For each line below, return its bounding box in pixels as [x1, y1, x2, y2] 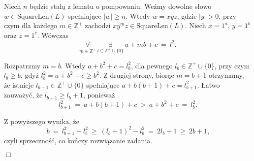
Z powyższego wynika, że [4, 116, 79, 126]
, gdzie [177, 10, 197, 21]
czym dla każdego [4, 20, 58, 31]
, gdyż [20, 70, 39, 80]
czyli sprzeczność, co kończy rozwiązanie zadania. [4, 135, 153, 146]
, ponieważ [83, 90, 115, 100]
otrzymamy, [209, 70, 244, 80]
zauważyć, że [4, 90, 43, 100]
